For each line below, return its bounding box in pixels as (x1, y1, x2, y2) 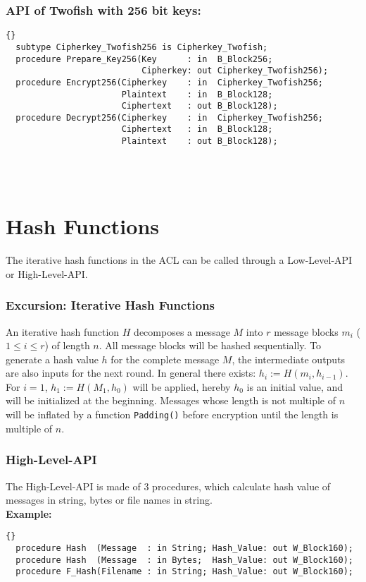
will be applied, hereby (132, 379, 231, 394)
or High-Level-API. (6, 266, 88, 281)
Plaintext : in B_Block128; (121, 89, 273, 99)
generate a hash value (6, 351, 99, 366)
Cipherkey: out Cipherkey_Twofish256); (141, 66, 329, 76)
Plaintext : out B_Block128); (121, 136, 278, 147)
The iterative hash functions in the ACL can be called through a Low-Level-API (6, 253, 353, 267)
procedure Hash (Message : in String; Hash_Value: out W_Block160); (15, 542, 353, 553)
